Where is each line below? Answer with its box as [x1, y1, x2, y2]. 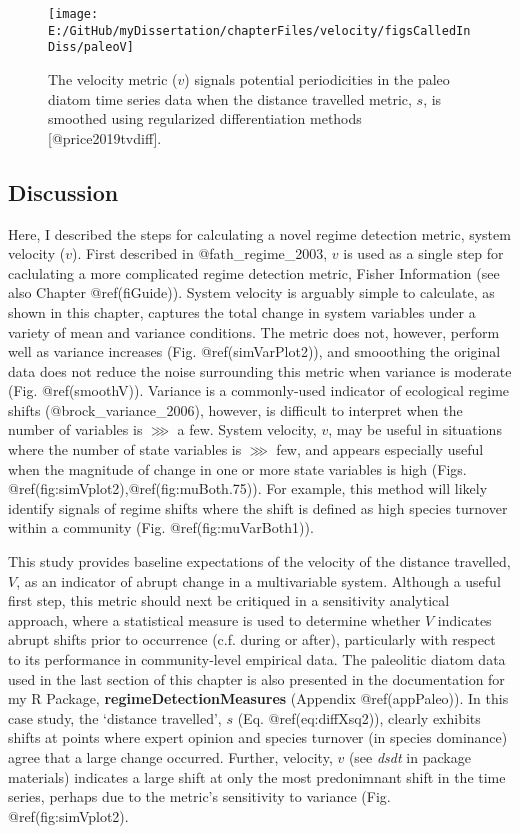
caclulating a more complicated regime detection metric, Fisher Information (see [8, 262, 500, 283]
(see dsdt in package [348, 746, 471, 767]
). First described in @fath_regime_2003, [71, 243, 328, 264]
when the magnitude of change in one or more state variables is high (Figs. [8, 458, 467, 479]
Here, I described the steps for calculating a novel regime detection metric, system [8, 223, 511, 244]
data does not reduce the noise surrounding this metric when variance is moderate [8, 360, 512, 381]
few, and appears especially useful [276, 439, 484, 460]
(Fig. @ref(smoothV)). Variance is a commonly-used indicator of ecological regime [8, 380, 510, 401]
